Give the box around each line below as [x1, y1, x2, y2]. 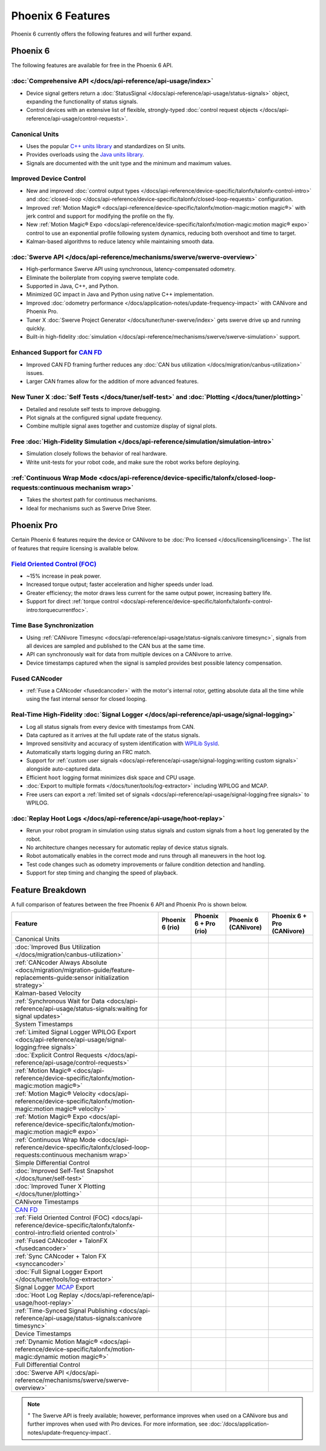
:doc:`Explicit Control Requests [14, 1051, 103, 1060]
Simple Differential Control [14, 1159, 90, 1167]
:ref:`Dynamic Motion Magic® [14, 1337, 98, 1346]
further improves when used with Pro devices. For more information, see [27, 1420, 208, 1427]
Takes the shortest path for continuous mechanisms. [26, 496, 157, 503]
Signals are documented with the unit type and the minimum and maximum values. [26, 159, 232, 166]
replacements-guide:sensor [14, 974, 94, 982]
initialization [95, 974, 129, 982]
